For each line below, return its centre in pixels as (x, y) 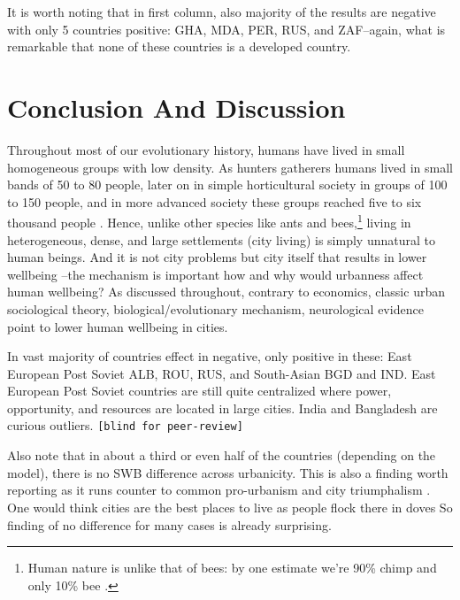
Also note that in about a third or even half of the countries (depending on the (222, 455)
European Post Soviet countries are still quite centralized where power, (199, 391)
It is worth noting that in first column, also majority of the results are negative (222, 12)
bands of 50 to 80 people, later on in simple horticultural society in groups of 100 (227, 185)
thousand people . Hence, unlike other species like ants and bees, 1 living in (209, 221)
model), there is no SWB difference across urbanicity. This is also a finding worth (228, 472)
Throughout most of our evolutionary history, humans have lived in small (206, 149)
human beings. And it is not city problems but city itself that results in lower (217, 257)
